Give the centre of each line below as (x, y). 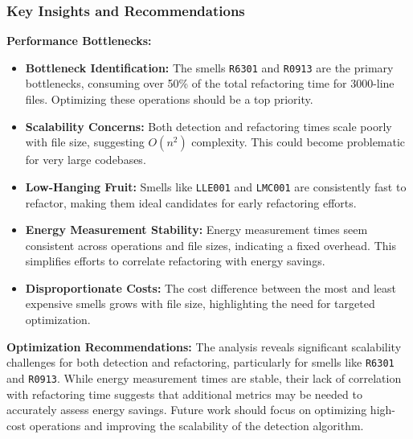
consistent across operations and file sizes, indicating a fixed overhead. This (211, 245)
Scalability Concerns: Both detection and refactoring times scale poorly (209, 126)
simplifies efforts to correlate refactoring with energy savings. (175, 261)
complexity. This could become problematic (299, 142)
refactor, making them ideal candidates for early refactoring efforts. (191, 202)
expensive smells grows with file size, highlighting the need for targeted (200, 304)
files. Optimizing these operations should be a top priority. (169, 99)
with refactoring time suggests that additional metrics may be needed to (184, 394)
